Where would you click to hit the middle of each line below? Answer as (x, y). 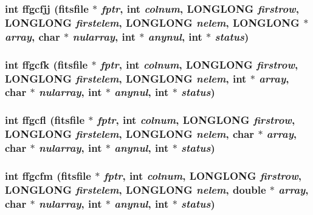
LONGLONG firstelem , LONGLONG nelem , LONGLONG (152, 22)
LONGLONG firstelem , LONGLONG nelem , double (136, 189)
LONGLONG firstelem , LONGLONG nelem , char (130, 134)
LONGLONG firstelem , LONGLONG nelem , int (126, 78)
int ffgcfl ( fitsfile (45, 120)
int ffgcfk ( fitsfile (46, 64)
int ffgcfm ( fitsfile (48, 175)
